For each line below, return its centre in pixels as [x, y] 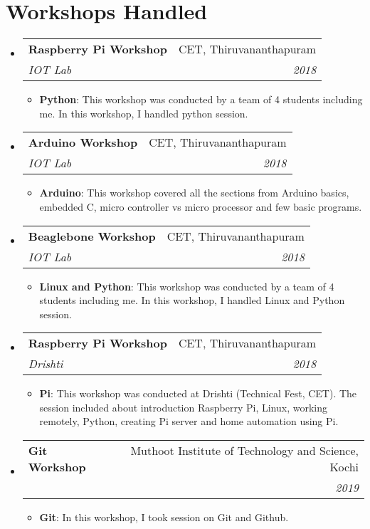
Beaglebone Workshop [92, 236]
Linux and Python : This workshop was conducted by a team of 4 [187, 286]
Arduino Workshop [83, 142]
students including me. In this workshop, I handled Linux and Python [192, 300]
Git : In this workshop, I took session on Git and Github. [164, 517]
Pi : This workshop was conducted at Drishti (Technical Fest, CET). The [198, 393]
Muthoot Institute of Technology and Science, [244, 451]
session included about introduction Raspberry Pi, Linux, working [183, 407]
